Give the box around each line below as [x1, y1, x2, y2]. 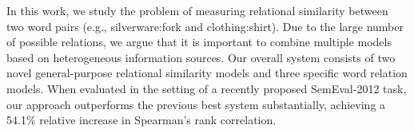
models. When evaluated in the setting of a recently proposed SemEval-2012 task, [6, 80, 407, 96]
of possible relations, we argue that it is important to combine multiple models [6, 33, 392, 50]
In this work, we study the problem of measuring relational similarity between [6, 2, 388, 18]
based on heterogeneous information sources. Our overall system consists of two [6, 49, 396, 65]
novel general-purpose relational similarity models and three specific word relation [6, 65, 408, 81]
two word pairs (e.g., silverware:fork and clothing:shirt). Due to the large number [6, 18, 404, 34]
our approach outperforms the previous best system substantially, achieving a [6, 96, 386, 112]
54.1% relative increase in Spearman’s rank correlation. [6, 111, 277, 128]
